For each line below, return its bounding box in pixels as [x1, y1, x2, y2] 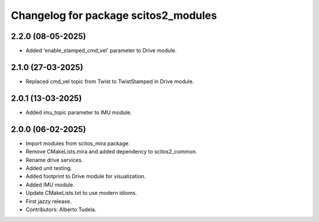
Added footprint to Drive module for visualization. [25, 173, 146, 180]
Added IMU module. [25, 181, 75, 188]
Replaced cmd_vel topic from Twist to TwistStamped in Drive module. [25, 77, 194, 85]
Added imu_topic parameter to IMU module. [25, 109, 132, 116]
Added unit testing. [25, 164, 72, 171]
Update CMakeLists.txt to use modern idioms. [25, 190, 137, 197]
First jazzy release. [25, 198, 72, 205]
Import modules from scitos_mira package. [25, 139, 130, 147]
